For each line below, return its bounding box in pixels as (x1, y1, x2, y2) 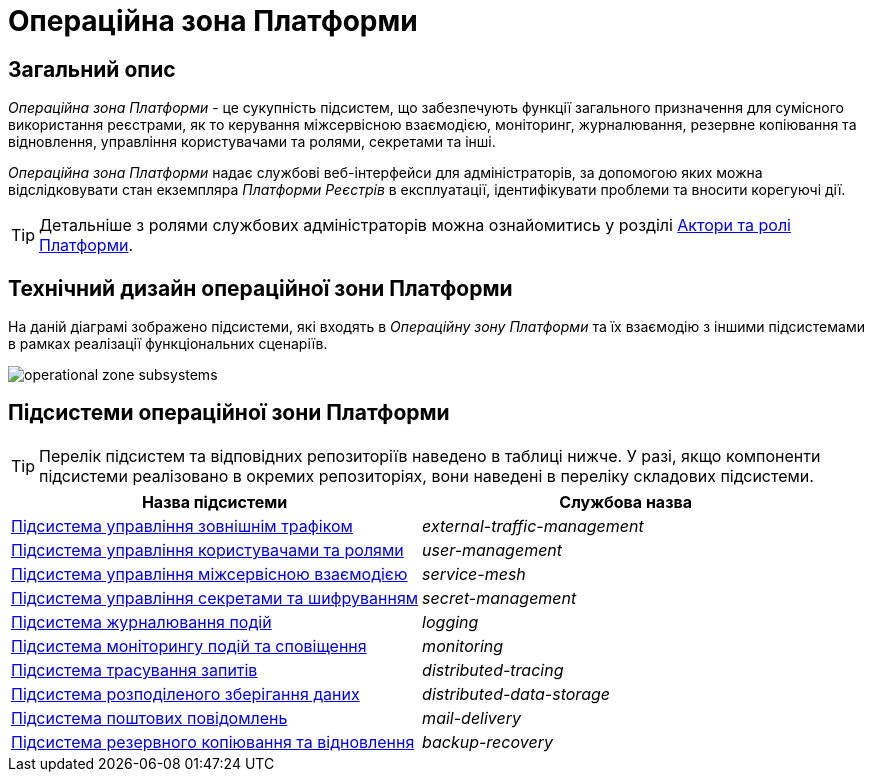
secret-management (422, 587, 577, 608)
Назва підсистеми (141, 491, 288, 512)
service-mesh (422, 563, 526, 584)
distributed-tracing (422, 659, 564, 680)
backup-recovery (422, 731, 553, 752)
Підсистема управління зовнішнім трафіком (11, 515, 353, 536)
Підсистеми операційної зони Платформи (8, 400, 450, 426)
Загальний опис (8, 56, 176, 82)
